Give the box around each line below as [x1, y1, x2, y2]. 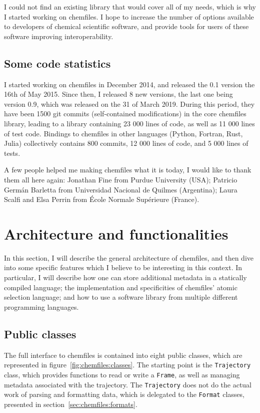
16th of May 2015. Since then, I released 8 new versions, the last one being [4, 89, 233, 99]
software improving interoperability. [4, 31, 113, 41]
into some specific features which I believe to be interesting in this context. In [4, 262, 242, 273]
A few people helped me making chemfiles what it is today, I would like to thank [4, 164, 251, 175]
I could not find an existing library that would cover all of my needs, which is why [4, 2, 256, 12]
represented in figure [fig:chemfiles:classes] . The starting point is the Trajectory [4, 359, 251, 370]
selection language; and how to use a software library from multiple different [4, 292, 238, 302]
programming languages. [4, 301, 79, 312]
